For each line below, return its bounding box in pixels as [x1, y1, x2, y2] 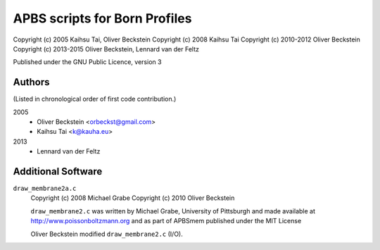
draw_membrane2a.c [13, 185, 77, 193]
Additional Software [13, 165, 103, 177]
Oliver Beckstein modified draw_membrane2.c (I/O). [30, 230, 183, 238]
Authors [13, 76, 50, 88]
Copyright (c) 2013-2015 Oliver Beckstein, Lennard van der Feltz [13, 44, 200, 53]
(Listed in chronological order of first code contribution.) [13, 95, 177, 104]
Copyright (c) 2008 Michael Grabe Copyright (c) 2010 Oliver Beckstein [30, 194, 235, 202]
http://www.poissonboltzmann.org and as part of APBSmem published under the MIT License [30, 217, 302, 225]
